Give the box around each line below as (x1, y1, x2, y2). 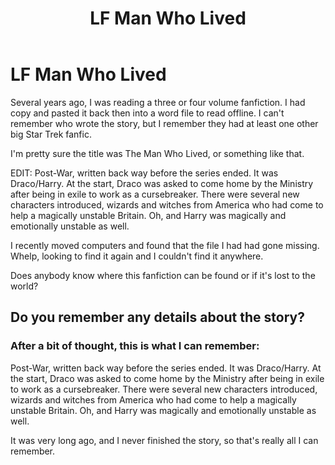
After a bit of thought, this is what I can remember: (10, 339, 260, 353)
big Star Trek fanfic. (10, 128, 92, 140)
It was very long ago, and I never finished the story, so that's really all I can (10, 434, 319, 446)
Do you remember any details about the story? (10, 309, 305, 326)
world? (10, 280, 39, 292)
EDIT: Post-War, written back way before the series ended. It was (10, 167, 279, 179)
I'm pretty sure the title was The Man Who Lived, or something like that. (10, 147, 305, 159)
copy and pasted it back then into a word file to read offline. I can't (10, 107, 285, 119)
